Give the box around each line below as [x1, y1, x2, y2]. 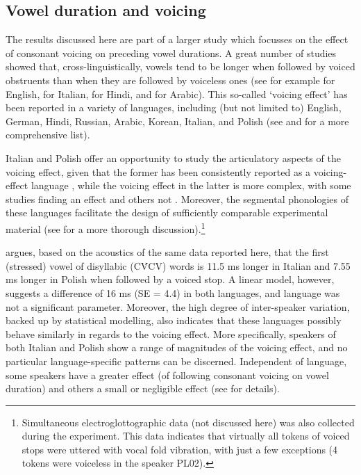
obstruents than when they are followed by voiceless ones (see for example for [6, 72, 335, 87]
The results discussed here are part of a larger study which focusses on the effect [6, 32, 349, 47]
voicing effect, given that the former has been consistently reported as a [6, 164, 311, 179]
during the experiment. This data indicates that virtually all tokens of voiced [22, 428, 350, 443]
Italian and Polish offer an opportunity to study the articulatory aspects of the [6, 150, 341, 165]
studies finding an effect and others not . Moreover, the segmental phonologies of [6, 191, 349, 206]
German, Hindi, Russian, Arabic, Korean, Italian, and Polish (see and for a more [6, 113, 349, 128]
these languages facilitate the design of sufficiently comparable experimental [6, 205, 328, 220]
